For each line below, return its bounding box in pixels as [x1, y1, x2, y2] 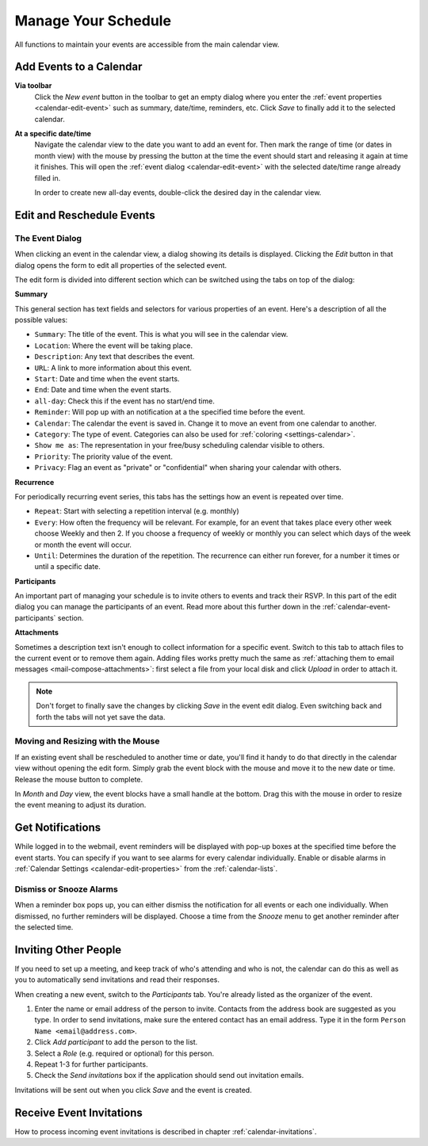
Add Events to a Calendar [14, 60, 143, 74]
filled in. [34, 173, 61, 182]
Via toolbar [14, 81, 52, 90]
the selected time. [14, 922, 74, 931]
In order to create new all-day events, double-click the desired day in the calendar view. [34, 187, 322, 197]
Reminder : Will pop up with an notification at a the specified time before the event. [34, 407, 305, 417]
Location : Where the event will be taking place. [34, 341, 193, 350]
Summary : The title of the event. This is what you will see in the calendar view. [34, 330, 289, 339]
